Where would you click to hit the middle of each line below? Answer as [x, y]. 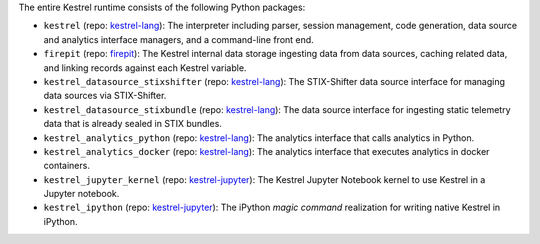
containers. [66, 166]
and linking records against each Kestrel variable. [145, 67]
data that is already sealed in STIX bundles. [132, 124]
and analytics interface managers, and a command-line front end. [178, 39]
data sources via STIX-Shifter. [105, 96]
